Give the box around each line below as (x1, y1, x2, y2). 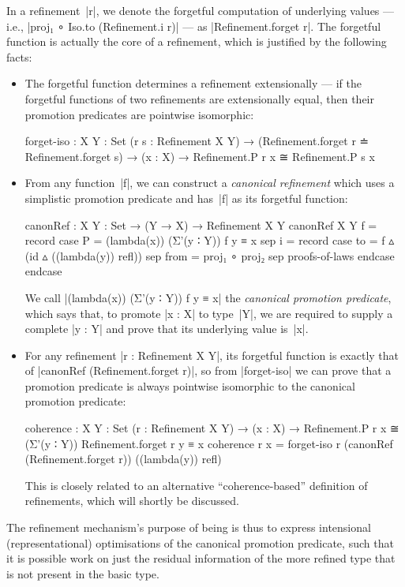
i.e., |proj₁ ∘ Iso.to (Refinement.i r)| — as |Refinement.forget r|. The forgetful (6, 17, 381, 34)
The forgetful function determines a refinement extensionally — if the (24, 75, 362, 92)
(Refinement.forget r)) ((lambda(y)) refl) (24, 451, 222, 467)
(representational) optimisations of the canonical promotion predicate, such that (6, 534, 394, 551)
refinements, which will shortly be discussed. (24, 492, 239, 509)
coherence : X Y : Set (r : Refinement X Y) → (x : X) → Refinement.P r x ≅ (24, 420, 399, 436)
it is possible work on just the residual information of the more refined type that (6, 550, 396, 566)
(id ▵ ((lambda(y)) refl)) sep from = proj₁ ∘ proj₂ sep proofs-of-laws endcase (24, 247, 395, 264)
